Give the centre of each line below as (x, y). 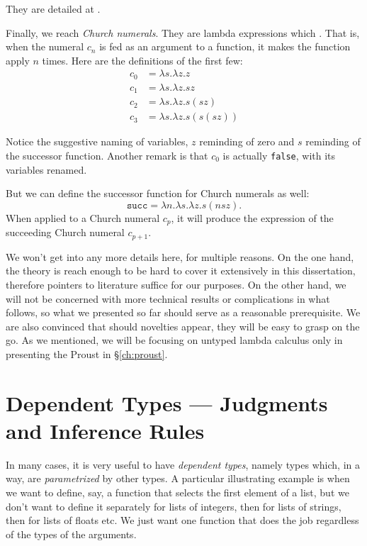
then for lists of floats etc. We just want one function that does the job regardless (182, 520)
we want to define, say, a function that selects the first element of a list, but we (177, 492)
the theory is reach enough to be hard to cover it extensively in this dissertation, (181, 271)
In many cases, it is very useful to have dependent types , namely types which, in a (183, 464)
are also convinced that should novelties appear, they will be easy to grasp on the (183, 326)
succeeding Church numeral (65, 232)
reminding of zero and (247, 141)
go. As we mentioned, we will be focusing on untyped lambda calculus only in (174, 340)
